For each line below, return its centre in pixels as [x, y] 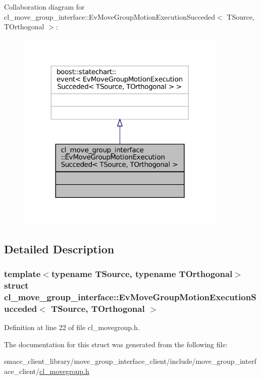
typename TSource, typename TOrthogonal [142, 273]
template [22, 273]
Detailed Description [59, 249]
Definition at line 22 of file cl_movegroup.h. [72, 327]
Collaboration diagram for [44, 7]
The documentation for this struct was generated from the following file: [116, 344]
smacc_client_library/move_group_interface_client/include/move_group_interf [130, 361]
